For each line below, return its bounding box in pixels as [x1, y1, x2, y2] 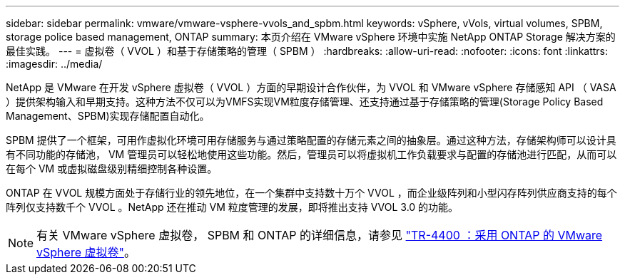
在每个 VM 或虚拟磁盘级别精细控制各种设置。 [6, 162, 218, 175]
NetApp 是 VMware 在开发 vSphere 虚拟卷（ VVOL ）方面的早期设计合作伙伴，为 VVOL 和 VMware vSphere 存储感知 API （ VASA [6, 81, 616, 93]
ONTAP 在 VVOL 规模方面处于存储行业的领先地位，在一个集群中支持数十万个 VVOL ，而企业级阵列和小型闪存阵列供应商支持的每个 [6, 187, 617, 199]
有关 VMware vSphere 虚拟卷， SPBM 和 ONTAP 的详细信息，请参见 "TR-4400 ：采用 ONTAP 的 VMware [36, 228, 603, 242]
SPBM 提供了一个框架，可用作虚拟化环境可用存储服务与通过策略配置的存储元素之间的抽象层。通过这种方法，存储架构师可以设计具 [6, 134, 616, 146]
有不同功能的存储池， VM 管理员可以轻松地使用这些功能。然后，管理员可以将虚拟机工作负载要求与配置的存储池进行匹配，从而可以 [6, 148, 617, 160]
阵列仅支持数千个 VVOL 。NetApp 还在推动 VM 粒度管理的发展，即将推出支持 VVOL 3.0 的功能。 [6, 201, 459, 213]
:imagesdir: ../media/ [6, 58, 103, 70]
